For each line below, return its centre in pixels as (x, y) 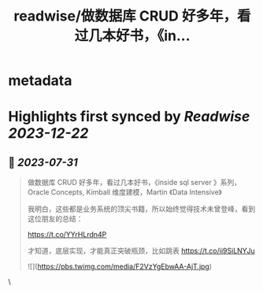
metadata (40, 81)
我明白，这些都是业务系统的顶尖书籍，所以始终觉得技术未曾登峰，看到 (141, 209)
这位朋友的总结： (55, 219)
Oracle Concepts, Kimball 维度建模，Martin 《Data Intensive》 (124, 192)
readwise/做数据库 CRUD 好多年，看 (132, 16)
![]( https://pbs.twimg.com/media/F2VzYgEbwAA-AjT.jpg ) (120, 267)
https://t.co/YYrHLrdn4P (67, 235)
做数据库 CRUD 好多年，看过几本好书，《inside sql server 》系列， (134, 183)
